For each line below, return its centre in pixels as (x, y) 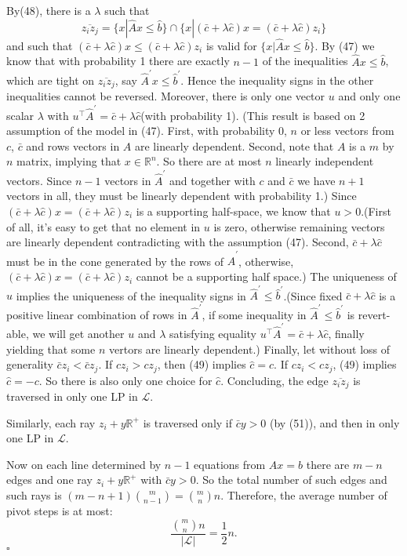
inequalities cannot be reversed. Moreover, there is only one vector (166, 96)
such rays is (34, 495)
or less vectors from (347, 131)
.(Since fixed (313, 295)
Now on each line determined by (84, 464)
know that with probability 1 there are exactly (118, 61)
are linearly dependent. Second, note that (234, 145)
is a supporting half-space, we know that (233, 211)
